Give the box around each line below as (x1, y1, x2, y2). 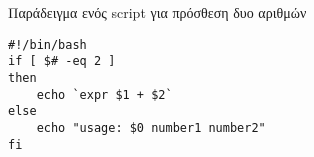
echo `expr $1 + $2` (36, 87, 173, 102)
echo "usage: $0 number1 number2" (36, 120, 266, 135)
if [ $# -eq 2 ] (8, 54, 116, 69)
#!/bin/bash (8, 37, 87, 52)
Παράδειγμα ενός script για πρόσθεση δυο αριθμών (8, 2, 307, 22)
